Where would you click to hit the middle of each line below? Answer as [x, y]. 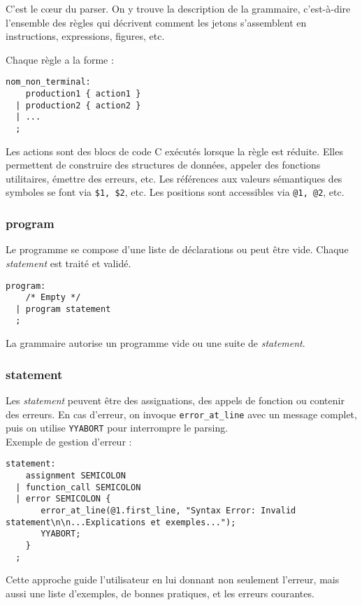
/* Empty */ [53, 298]
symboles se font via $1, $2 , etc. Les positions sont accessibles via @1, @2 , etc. [175, 192]
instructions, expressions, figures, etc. [85, 36]
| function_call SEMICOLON [78, 487]
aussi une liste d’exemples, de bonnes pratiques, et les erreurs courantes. [160, 593]
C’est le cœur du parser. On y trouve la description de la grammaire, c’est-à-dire [178, 8]
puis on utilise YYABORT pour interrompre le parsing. [117, 428]
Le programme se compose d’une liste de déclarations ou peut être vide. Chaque [177, 249]
